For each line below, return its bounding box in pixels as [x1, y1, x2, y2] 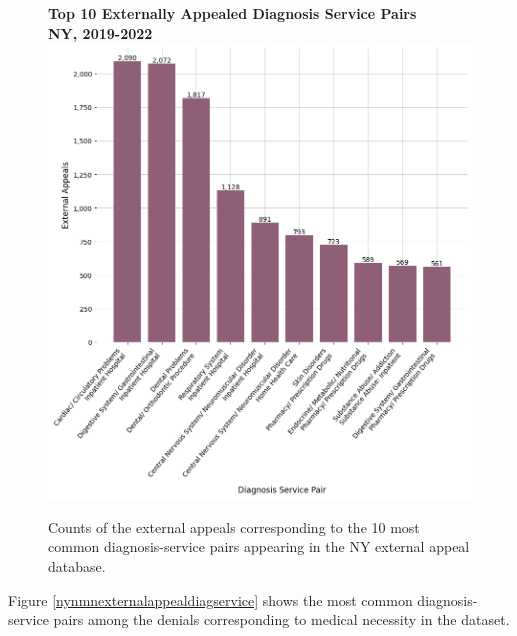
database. [48, 556, 106, 577]
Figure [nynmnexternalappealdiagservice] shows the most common [8, 589, 413, 610]
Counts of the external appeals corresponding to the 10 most [48, 516, 420, 537]
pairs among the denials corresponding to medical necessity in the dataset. [53, 609, 510, 630]
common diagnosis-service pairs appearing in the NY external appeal [48, 536, 470, 557]
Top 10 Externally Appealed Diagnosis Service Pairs [48, 3, 417, 23]
